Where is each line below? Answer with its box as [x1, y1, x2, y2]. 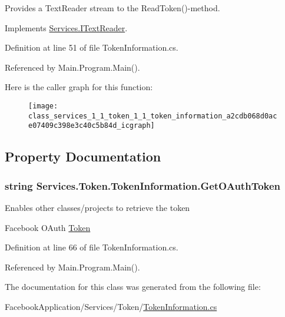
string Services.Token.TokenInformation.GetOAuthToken [5, 178, 281, 193]
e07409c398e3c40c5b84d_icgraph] [28, 121, 155, 130]
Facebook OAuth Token [5, 221, 91, 233]
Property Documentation [5, 147, 161, 166]
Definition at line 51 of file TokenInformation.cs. [5, 41, 178, 54]
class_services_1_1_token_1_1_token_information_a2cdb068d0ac [28, 111, 277, 120]
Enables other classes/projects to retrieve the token [5, 201, 190, 213]
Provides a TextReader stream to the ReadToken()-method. [5, 2, 220, 14]
